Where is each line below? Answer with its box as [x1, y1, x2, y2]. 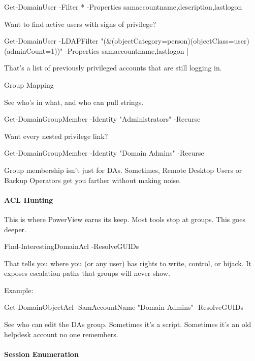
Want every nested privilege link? [4, 130, 108, 141]
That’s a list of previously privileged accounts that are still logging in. [4, 62, 222, 73]
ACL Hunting [4, 194, 53, 205]
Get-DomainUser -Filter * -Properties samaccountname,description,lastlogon [4, 2, 242, 12]
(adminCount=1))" [4, 45, 63, 56]
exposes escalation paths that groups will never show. [4, 268, 170, 278]
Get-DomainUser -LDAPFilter [4, 35, 99, 46]
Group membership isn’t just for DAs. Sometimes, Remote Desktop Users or [4, 164, 242, 175]
